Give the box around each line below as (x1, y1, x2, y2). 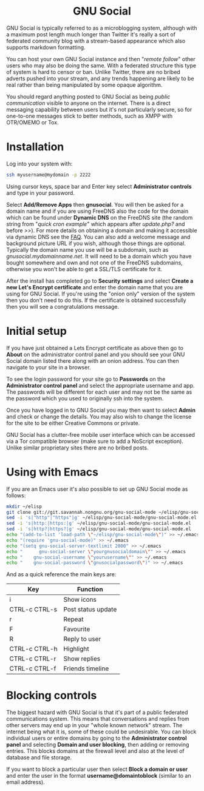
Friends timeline (63, 664, 109, 673)
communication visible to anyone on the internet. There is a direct (6, 99, 171, 107)
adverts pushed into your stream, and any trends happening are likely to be (6, 75, 194, 82)
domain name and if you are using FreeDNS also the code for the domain (6, 207, 189, 215)
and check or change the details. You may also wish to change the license (6, 412, 192, 420)
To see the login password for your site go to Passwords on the (6, 375, 166, 383)
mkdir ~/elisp (6, 503, 42, 510)
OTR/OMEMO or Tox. (6, 118, 59, 126)
